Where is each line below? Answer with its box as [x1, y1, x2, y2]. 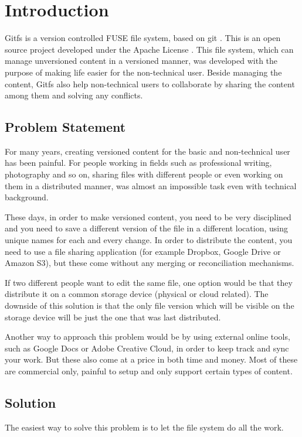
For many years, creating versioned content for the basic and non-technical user [5, 145, 290, 157]
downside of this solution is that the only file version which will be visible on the [5, 299, 294, 312]
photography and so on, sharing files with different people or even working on [5, 168, 283, 180]
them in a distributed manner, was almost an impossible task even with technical [5, 179, 297, 192]
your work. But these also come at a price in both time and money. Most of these [5, 353, 298, 366]
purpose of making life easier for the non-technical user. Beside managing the [5, 66, 282, 78]
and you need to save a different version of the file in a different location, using [5, 222, 288, 234]
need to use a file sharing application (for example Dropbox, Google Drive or [5, 245, 281, 257]
